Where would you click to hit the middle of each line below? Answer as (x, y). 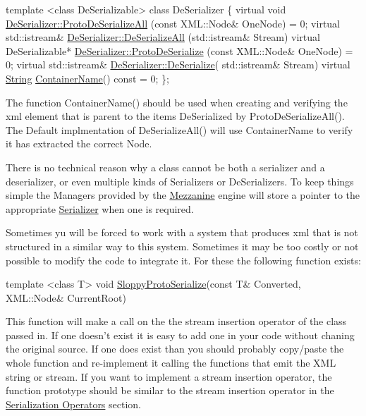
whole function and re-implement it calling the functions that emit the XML (171, 363)
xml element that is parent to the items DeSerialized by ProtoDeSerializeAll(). (175, 116)
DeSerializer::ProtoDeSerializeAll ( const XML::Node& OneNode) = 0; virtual (173, 23)
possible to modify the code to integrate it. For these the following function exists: (183, 260)
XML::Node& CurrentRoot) (66, 297)
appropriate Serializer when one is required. (100, 208)
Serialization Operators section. (74, 404)
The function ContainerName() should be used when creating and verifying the (177, 102)
